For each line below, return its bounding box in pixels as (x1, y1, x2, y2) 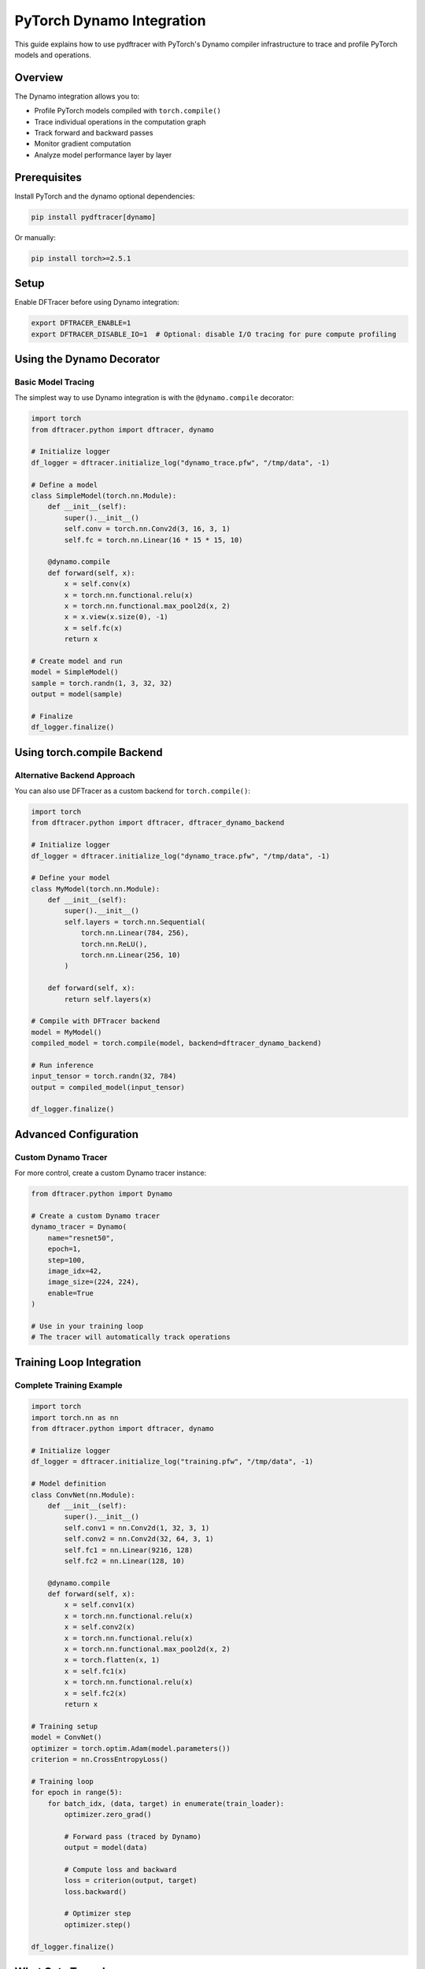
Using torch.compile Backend (14, 745, 163, 759)
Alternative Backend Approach (14, 769, 135, 781)
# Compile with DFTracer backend (31, 1017, 161, 1025)
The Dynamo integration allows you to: (14, 91, 140, 101)
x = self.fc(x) (64, 623, 124, 632)
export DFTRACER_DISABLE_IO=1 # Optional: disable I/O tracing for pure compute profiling (31, 329, 397, 339)
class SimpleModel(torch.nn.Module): (31, 491, 177, 500)
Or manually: (14, 232, 57, 242)
